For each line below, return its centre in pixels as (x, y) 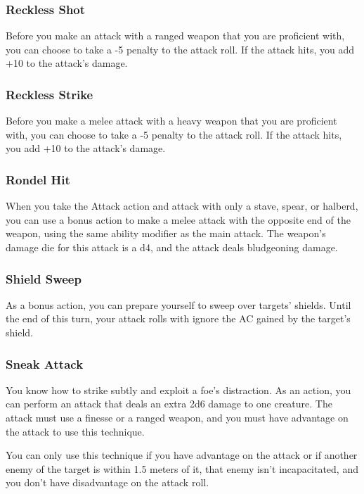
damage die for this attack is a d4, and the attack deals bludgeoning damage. (172, 247)
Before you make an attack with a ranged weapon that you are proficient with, (175, 36)
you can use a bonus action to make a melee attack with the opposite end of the (178, 219)
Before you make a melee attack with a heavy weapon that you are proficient (171, 121)
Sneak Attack (45, 363)
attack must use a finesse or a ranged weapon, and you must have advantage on (177, 417)
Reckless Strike (50, 94)
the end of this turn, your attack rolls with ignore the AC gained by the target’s (178, 318)
